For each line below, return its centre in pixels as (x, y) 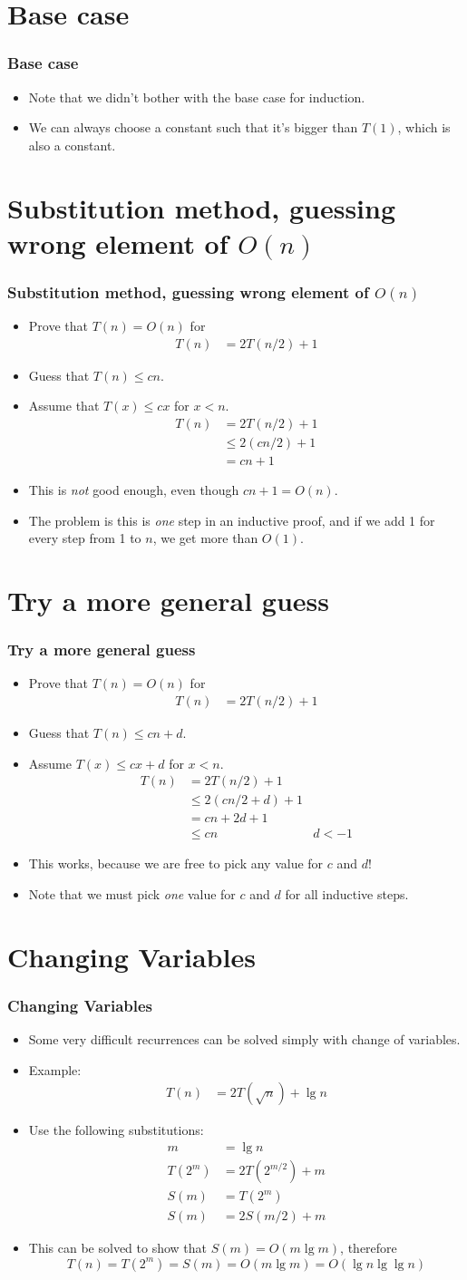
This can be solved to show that (118, 1248)
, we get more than (205, 538)
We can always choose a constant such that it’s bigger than (193, 127)
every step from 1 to (85, 538)
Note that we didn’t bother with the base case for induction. (197, 97)
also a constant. (72, 145)
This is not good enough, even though (134, 490)
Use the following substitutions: (116, 1130)
